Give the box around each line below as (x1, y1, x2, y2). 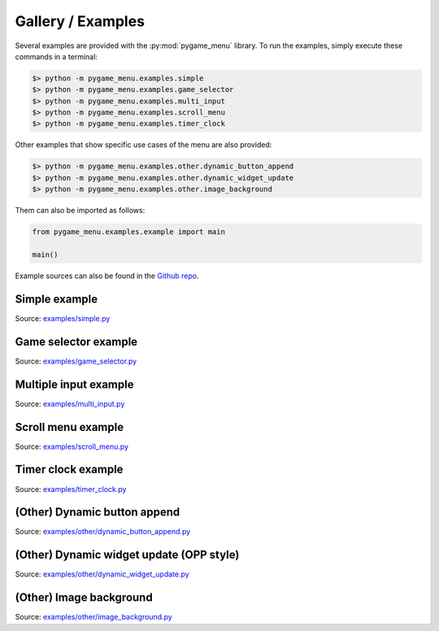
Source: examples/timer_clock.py (15, 484, 127, 494)
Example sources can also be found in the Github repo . (15, 271, 199, 281)
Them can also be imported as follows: (15, 206, 146, 215)
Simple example (15, 292, 98, 306)
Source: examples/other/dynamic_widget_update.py (15, 569, 190, 579)
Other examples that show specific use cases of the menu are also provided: (15, 140, 272, 150)
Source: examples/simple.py (15, 313, 111, 323)
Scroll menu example (15, 420, 124, 434)
